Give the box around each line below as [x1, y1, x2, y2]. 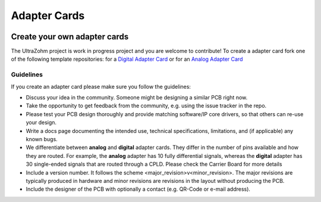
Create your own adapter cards [11, 32, 129, 42]
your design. [26, 119, 56, 126]
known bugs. [26, 135, 58, 142]
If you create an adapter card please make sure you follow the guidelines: [11, 83, 191, 90]
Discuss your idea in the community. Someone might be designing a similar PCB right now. [26, 94, 248, 101]
